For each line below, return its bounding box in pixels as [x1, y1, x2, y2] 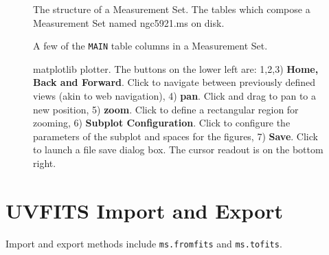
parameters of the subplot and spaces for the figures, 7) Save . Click [33, 129, 318, 143]
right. [33, 156, 56, 170]
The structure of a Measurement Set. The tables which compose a [33, 2, 310, 16]
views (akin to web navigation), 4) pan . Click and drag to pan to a [33, 89, 317, 103]
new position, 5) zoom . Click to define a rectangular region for [33, 102, 299, 116]
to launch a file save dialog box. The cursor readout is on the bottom [33, 142, 324, 157]
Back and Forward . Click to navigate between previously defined [33, 75, 316, 89]
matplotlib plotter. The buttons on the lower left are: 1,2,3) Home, [33, 61, 319, 76]
